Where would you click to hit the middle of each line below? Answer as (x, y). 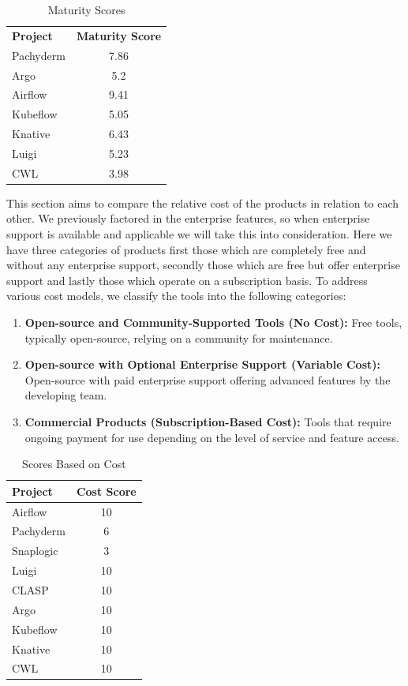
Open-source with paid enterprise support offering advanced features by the (208, 379)
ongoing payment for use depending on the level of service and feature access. (212, 437)
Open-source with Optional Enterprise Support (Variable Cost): (202, 364)
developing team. (66, 395)
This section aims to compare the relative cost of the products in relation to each (203, 202)
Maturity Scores (86, 9)
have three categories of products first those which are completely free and (186, 249)
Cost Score (106, 491)
